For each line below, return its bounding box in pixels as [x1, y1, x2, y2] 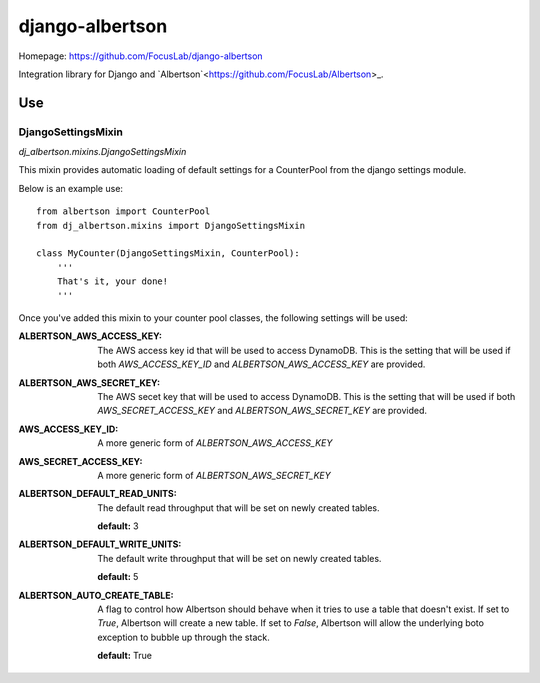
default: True [97, 650, 153, 662]
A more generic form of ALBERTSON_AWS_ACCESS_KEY [97, 437, 333, 449]
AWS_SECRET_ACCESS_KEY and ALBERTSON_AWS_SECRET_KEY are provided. [97, 405, 428, 417]
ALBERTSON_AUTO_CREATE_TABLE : [18, 589, 174, 601]
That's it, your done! [56, 276, 169, 287]
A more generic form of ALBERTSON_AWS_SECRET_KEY [97, 469, 332, 481]
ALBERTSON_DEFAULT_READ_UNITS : [18, 488, 177, 500]
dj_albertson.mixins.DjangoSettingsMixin [18, 146, 187, 158]
